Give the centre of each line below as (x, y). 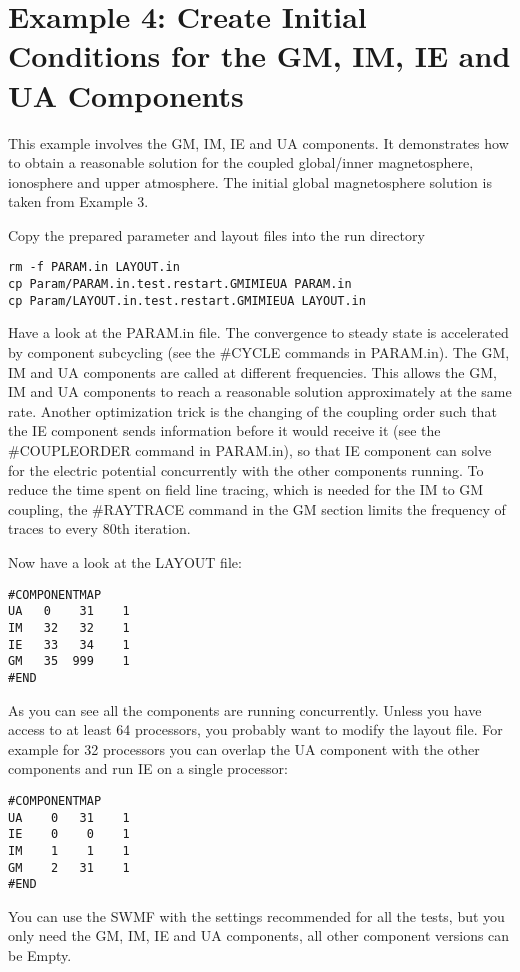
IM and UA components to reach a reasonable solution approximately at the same (260, 391)
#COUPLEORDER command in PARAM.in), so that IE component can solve (250, 450)
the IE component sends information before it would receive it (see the (224, 430)
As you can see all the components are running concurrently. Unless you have (245, 709)
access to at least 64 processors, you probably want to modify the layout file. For (255, 729)
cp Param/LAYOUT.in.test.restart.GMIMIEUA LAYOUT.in (187, 300)
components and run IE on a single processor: (148, 768)
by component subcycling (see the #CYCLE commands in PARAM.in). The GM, (259, 352)
